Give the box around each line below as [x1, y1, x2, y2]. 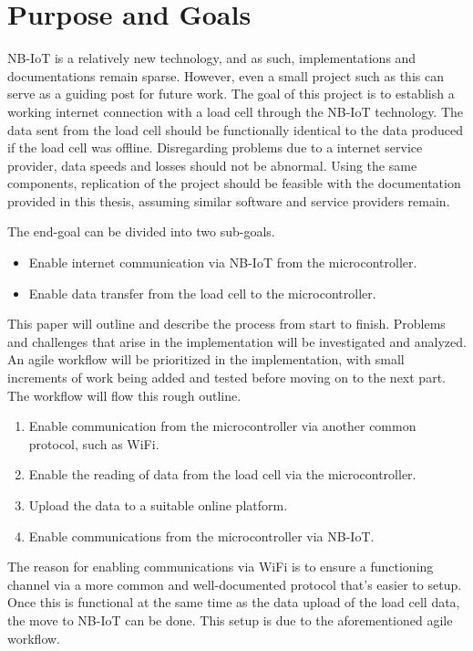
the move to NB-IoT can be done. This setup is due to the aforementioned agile [7, 610, 453, 629]
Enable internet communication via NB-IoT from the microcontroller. [28, 253, 417, 272]
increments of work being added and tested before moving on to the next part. [7, 368, 446, 387]
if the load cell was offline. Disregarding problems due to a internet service [7, 138, 423, 157]
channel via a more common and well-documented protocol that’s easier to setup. [7, 574, 462, 593]
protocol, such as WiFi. [28, 434, 159, 453]
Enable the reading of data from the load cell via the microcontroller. [28, 465, 416, 484]
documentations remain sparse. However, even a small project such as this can [7, 66, 444, 85]
